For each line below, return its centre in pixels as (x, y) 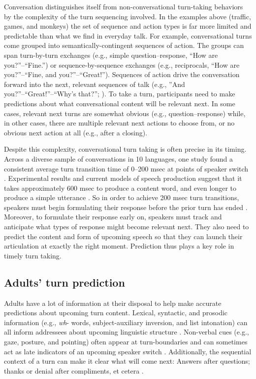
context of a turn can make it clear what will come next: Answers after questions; (127, 361)
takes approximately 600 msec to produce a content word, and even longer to (120, 188)
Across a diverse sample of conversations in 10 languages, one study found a (119, 158)
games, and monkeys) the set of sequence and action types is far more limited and (128, 26)
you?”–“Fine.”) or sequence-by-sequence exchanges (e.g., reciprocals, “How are (122, 64)
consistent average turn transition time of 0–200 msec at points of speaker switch (126, 168)
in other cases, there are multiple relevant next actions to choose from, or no (119, 123)
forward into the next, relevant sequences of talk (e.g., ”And (95, 84)
